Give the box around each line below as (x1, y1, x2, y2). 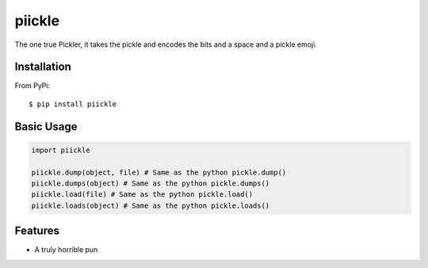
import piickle (31, 145, 90, 155)
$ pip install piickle (29, 99, 117, 109)
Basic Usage (14, 120, 78, 133)
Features (14, 224, 59, 238)
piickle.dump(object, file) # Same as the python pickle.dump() (31, 167, 287, 177)
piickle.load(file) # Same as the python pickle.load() (31, 190, 254, 199)
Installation (14, 60, 71, 74)
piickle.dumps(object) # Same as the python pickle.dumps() (31, 179, 270, 188)
